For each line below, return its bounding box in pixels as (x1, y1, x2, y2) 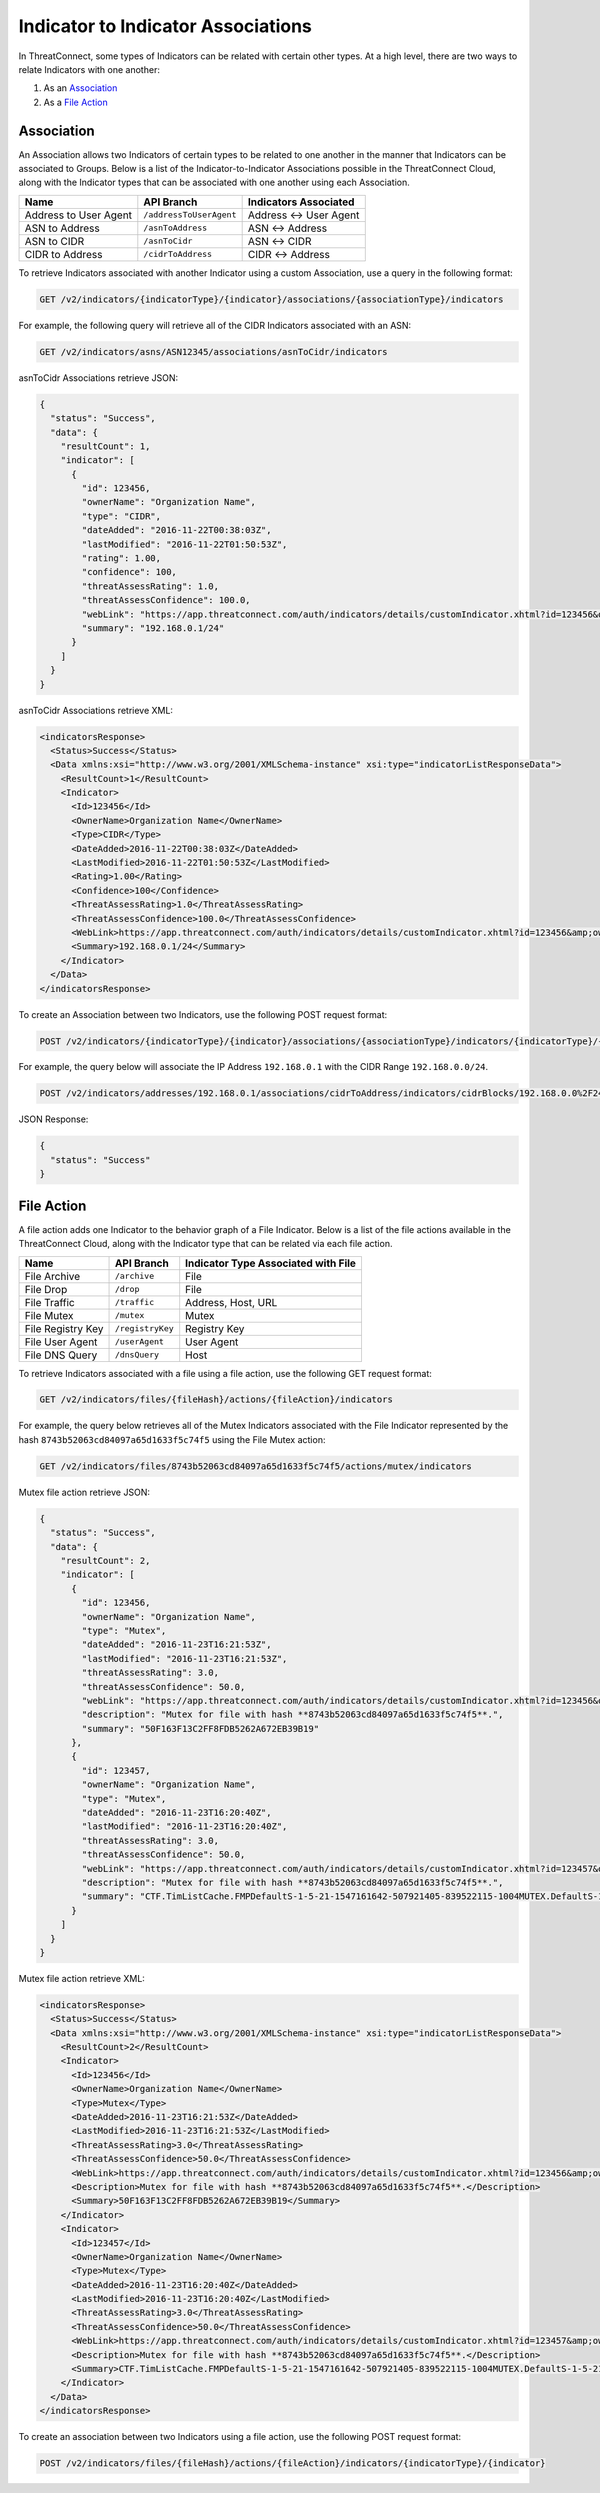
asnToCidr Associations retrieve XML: (18, 704, 174, 716)
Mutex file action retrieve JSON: (18, 1486, 150, 1498)
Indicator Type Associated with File (185, 1256, 357, 1270)
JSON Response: (18, 1113, 89, 1125)
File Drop (24, 1282, 68, 1296)
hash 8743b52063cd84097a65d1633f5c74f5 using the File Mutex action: (18, 1433, 326, 1445)
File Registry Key (24, 1321, 104, 1335)
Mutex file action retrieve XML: (18, 1972, 145, 1984)
